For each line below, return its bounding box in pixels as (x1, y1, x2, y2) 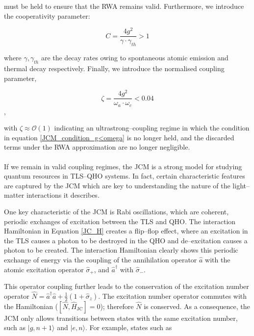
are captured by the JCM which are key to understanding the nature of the (4, 180, 230, 190)
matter (4, 190, 25, 200)
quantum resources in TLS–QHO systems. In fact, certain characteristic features (4, 171, 245, 181)
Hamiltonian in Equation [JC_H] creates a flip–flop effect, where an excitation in (4, 226, 248, 236)
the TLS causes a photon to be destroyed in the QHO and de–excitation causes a (4, 235, 248, 245)
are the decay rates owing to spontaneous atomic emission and (41, 52, 229, 63)
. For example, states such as (85, 322, 172, 333)
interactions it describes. (26, 190, 100, 200)
